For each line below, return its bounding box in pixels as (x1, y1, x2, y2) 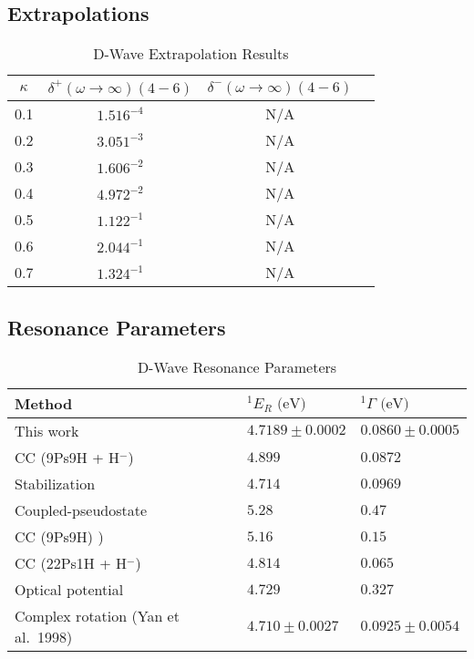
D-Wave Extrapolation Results (93, 43, 289, 65)
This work (15, 420, 79, 442)
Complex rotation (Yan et (15, 605, 180, 627)
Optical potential (15, 579, 124, 601)
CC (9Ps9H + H (15, 447, 119, 469)
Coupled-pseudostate (15, 499, 148, 521)
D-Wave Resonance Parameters (137, 356, 337, 378)
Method (15, 393, 73, 415)
